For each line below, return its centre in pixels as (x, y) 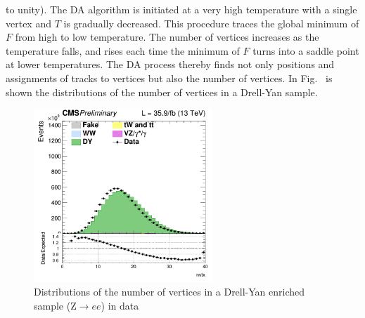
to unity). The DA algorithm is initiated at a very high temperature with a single (181, 9)
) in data (120, 306)
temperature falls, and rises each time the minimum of (123, 50)
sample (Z (55, 306)
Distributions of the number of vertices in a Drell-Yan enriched (169, 292)
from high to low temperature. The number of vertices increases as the (167, 37)
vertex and (28, 23)
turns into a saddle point (306, 50)
